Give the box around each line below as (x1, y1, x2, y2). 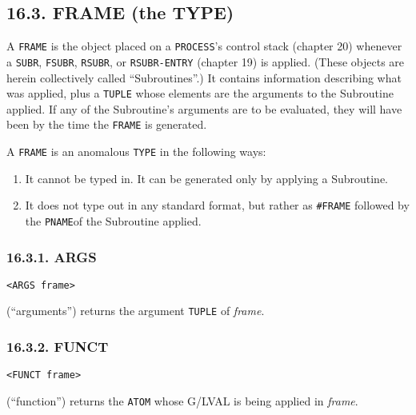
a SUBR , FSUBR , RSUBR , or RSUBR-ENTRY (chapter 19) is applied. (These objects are (6, 53, 405, 70)
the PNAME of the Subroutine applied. (25, 212, 202, 229)
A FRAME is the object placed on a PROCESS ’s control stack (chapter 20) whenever (6, 38, 402, 54)
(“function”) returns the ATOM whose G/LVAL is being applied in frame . (6, 392, 358, 409)
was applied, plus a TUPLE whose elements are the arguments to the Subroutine (6, 85, 394, 102)
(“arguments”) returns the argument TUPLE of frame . (6, 302, 265, 319)
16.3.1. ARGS (6, 246, 97, 266)
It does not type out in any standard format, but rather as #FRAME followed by (25, 197, 410, 213)
